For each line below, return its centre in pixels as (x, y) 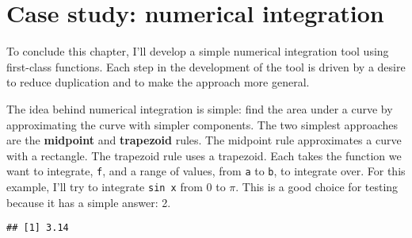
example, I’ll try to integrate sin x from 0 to (116, 186)
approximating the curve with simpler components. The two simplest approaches (202, 124)
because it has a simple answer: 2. (89, 202)
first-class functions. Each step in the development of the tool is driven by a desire (206, 66)
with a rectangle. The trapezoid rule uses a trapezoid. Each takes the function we (204, 155)
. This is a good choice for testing (317, 186)
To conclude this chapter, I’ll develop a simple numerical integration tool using (198, 51)
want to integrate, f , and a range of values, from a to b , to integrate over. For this (206, 171)
